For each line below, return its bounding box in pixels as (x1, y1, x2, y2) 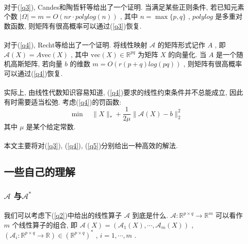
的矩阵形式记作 (157, 39, 205, 49)
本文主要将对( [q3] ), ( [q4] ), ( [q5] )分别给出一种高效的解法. (4, 140, 178, 151)
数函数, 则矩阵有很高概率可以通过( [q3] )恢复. (4, 20, 142, 30)
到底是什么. (132, 210, 168, 220)
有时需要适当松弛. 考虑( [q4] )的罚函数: (4, 96, 121, 107)
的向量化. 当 (168, 49, 207, 59)
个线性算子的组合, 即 (12, 219, 78, 229)
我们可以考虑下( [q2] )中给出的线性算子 (4, 210, 122, 220)
